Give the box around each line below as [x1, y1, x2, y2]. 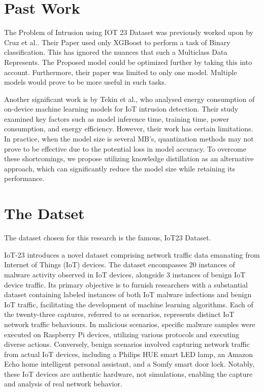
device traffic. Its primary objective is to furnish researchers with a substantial [4, 279, 248, 290]
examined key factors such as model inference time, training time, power [4, 113, 229, 124]
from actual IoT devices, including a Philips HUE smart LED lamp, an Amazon [4, 348, 253, 359]
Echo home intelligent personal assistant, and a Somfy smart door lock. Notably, [4, 359, 255, 369]
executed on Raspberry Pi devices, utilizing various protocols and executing [4, 329, 240, 339]
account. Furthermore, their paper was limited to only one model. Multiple [4, 66, 237, 77]
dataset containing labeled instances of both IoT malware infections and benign [4, 289, 252, 300]
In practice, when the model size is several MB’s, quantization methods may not [4, 133, 254, 144]
